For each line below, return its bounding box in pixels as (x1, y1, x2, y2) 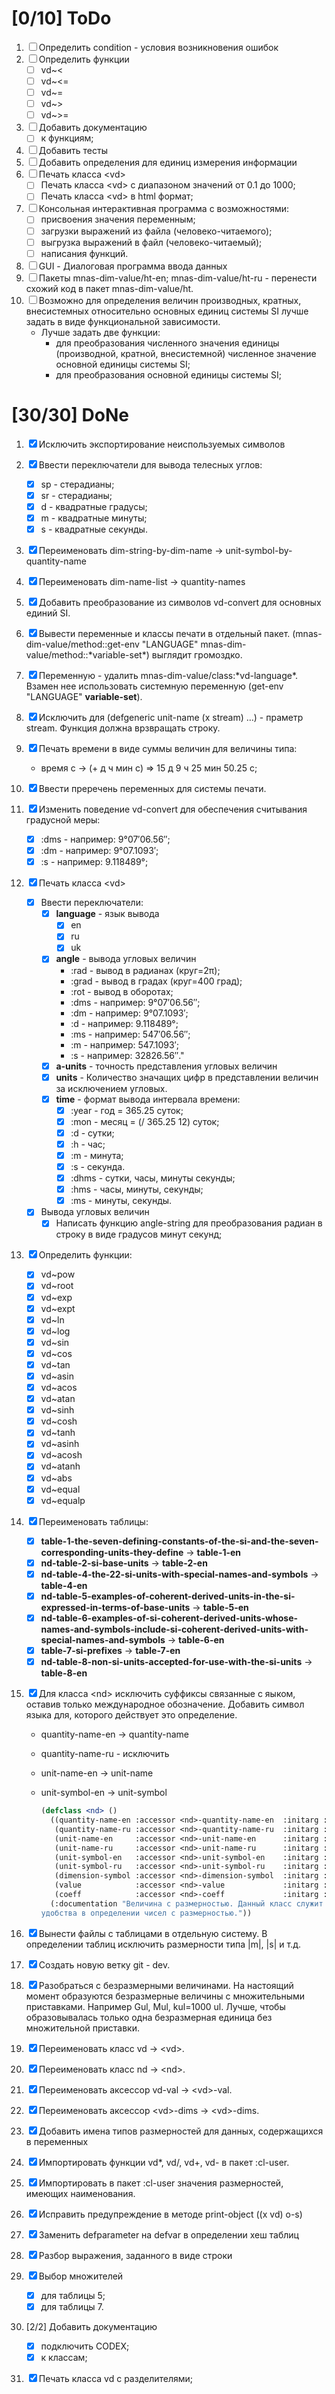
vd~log (40, 1325, 71, 1337)
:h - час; (70, 1138, 106, 1150)
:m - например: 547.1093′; (70, 1038, 180, 1051)
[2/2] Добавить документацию (25, 2320, 158, 2332)
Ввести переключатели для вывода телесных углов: (38, 458, 263, 471)
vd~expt (40, 1302, 76, 1314)
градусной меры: (25, 813, 101, 826)
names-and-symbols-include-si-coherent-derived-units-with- (40, 1623, 309, 1635)
